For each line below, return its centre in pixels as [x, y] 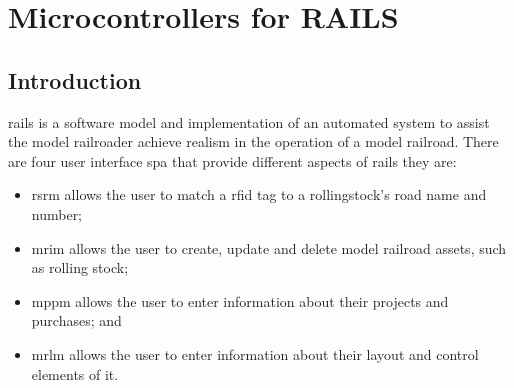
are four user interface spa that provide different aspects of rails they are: [232, 160]
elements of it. [75, 373]
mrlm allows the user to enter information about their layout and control [255, 353]
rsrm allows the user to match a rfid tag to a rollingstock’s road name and [259, 194]
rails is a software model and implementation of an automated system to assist [249, 121]
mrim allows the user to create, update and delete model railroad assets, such [269, 247]
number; [57, 213]
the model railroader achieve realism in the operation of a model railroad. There [253, 141]
